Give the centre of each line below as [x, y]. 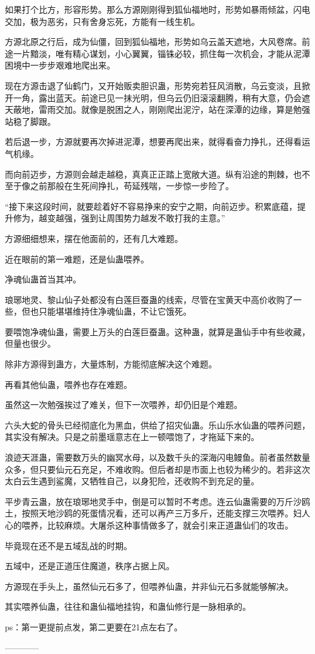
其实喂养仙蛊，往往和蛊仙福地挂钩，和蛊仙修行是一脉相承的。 [128, 606]
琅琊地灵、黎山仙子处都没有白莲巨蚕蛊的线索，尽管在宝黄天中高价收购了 [149, 299]
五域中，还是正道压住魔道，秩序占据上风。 [90, 566]
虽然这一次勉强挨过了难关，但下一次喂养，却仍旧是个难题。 [124, 405]
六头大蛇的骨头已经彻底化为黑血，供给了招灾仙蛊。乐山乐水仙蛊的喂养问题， [157, 425]
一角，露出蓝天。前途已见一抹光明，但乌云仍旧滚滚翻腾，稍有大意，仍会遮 [161, 97]
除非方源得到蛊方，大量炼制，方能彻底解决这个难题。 [111, 364]
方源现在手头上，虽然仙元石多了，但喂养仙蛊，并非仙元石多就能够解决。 [149, 586]
